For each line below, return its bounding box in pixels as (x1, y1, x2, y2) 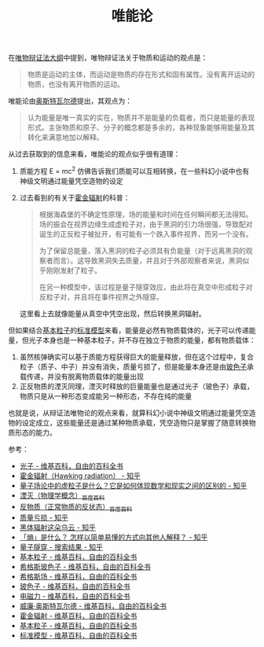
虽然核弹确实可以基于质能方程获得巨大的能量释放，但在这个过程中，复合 (19, 351, 254, 362)
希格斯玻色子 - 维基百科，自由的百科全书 (19, 562, 152, 572)
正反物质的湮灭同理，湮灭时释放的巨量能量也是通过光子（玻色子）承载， (19, 381, 254, 391)
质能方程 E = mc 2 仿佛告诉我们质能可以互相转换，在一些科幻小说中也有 (19, 165, 250, 175)
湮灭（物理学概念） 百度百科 (19, 491, 105, 502)
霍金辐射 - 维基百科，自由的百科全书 (19, 611, 137, 621)
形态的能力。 (14, 428, 57, 437)
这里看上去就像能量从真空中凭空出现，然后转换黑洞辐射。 (19, 308, 206, 318)
